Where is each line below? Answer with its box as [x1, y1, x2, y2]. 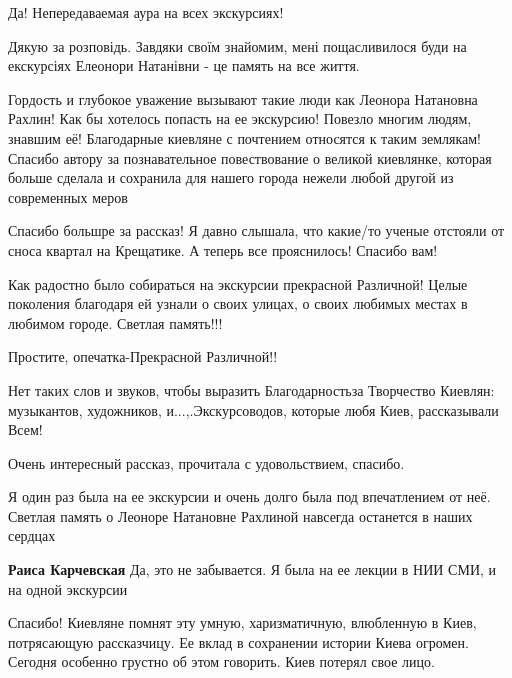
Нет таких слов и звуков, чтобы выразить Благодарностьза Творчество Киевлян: [8, 379, 495, 400]
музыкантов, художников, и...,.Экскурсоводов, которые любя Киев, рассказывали [8, 399, 499, 420]
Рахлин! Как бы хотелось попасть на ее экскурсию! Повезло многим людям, [8, 108, 472, 129]
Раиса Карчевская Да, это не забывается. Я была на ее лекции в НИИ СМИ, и [8, 559, 497, 580]
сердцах [8, 525, 56, 546]
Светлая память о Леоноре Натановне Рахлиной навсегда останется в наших [8, 505, 473, 526]
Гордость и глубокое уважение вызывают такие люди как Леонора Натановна [8, 88, 478, 109]
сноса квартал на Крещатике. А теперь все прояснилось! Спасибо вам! [8, 239, 438, 260]
